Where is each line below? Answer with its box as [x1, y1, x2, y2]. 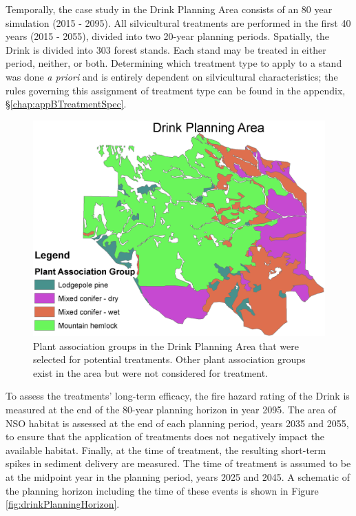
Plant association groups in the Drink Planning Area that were [33, 338, 300, 353]
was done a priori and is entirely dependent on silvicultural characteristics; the [6, 69, 338, 83]
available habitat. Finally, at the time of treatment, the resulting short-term [6, 442, 326, 457]
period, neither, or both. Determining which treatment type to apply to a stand [6, 56, 342, 70]
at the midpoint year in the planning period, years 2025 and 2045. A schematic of [6, 470, 350, 484]
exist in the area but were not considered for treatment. [33, 365, 268, 380]
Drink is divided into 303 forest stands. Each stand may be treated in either [6, 42, 326, 56]
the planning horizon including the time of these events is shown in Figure [6, 483, 319, 497]
